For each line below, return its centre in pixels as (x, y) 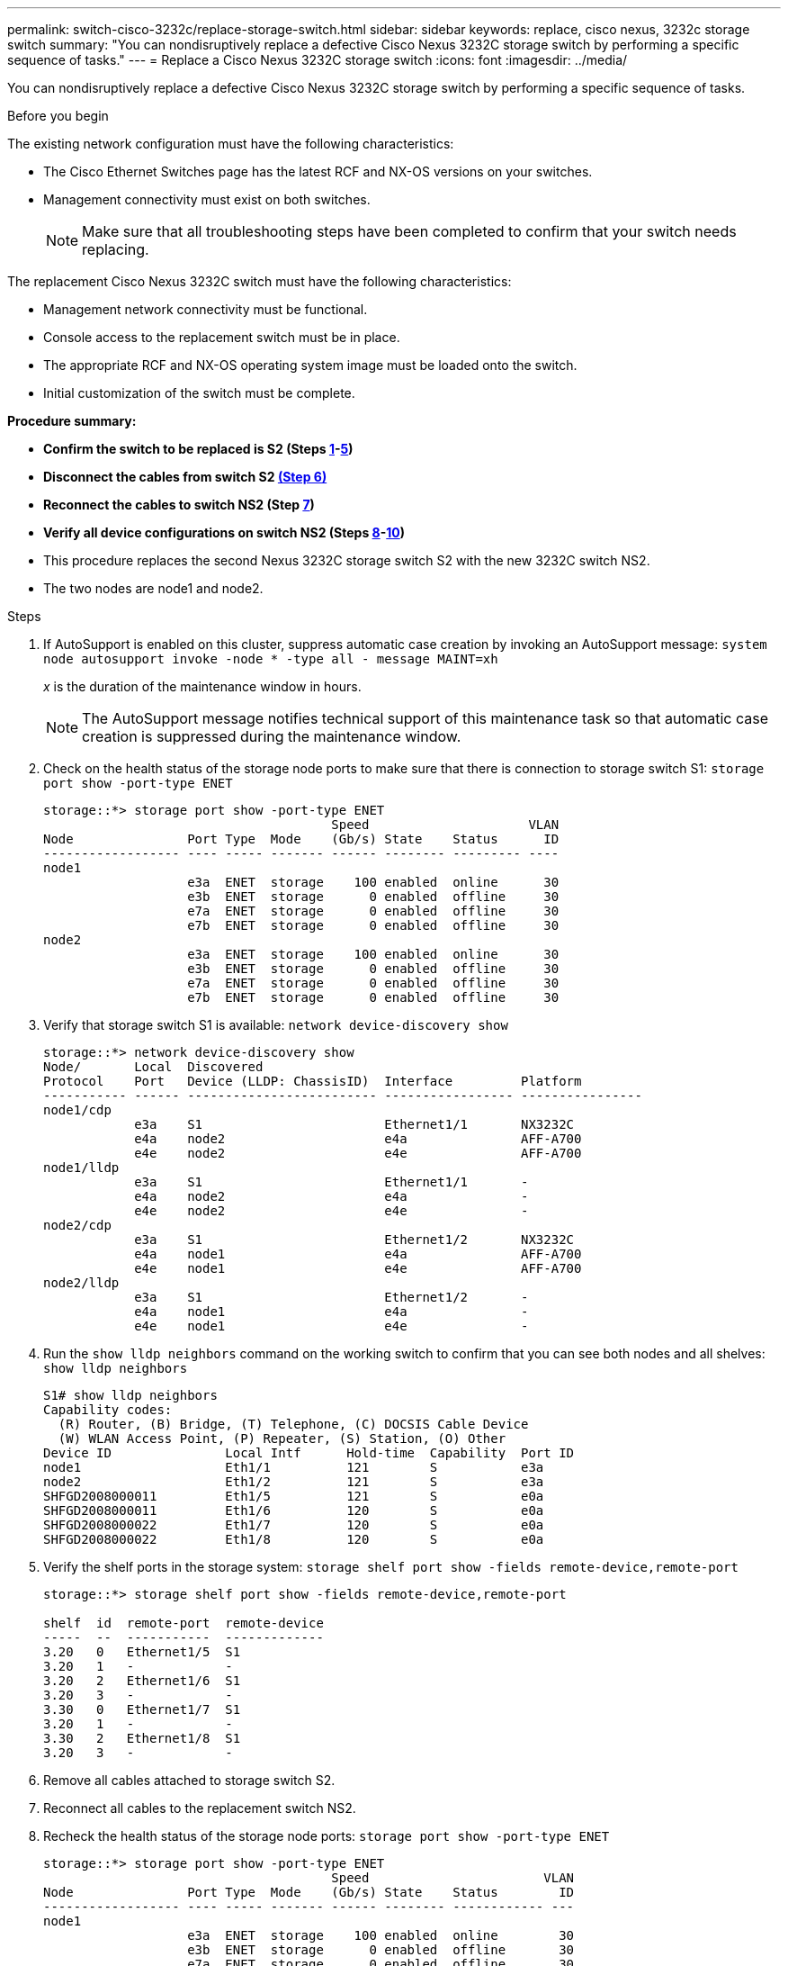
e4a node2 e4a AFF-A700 (358, 1139)
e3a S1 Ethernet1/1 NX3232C (354, 1124)
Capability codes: (108, 1410)
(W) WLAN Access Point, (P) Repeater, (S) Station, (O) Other (282, 1438)
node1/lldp (81, 1168)
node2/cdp (77, 1225)
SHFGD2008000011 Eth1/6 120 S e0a (294, 1511)
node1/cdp (77, 1110)
